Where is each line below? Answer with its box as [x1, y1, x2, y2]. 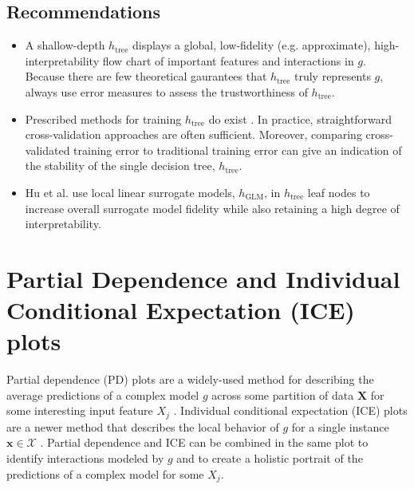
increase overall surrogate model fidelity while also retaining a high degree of [25, 199, 400, 216]
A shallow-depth [25, 37, 105, 53]
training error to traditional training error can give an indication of [73, 141, 402, 158]
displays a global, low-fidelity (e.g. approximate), [132, 37, 371, 53]
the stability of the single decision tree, [25, 157, 215, 174]
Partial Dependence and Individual [6, 262, 400, 294]
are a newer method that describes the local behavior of [6, 418, 279, 435]
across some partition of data [211, 386, 354, 403]
